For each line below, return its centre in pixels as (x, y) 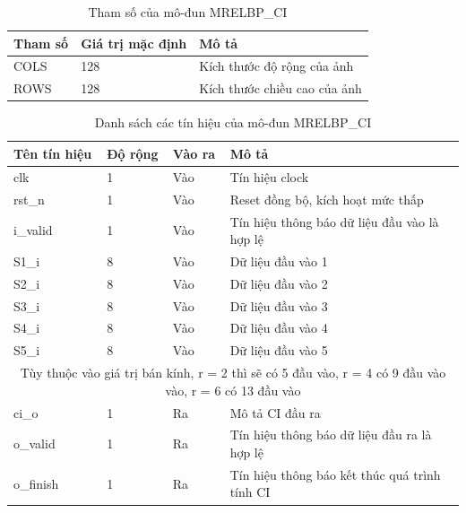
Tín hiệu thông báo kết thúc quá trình (335, 474)
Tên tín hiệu (53, 153)
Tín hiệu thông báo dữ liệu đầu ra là (331, 435)
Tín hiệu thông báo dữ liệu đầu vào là (334, 221)
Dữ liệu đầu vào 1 (279, 261)
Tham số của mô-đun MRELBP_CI (188, 12)
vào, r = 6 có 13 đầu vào (233, 390)
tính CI (250, 492)
